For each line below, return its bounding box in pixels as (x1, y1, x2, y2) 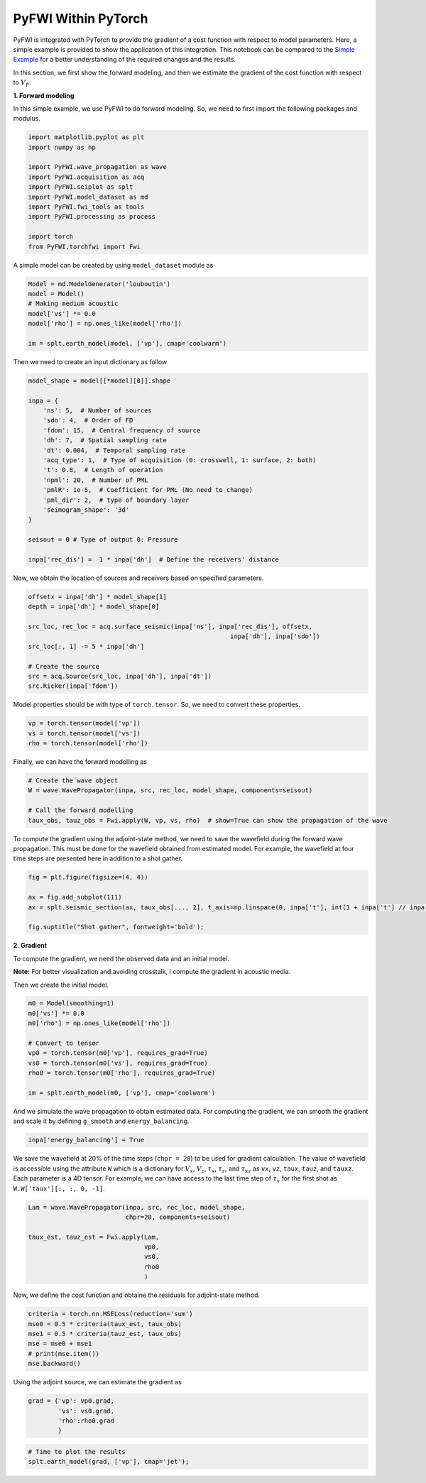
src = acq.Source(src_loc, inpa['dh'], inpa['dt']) (28, 672, 212, 680)
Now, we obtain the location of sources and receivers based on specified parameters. (13, 574, 264, 582)
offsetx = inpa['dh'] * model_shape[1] (28, 593, 167, 601)
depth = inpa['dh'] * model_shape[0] (28, 603, 160, 611)
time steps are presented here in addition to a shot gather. (13, 854, 183, 863)
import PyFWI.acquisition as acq (28, 173, 145, 181)
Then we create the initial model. (13, 980, 109, 989)
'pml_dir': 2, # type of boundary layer (43, 496, 190, 504)
